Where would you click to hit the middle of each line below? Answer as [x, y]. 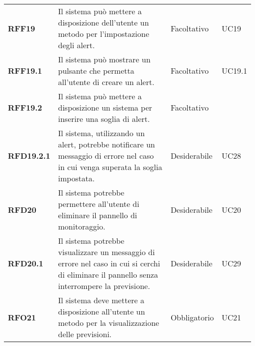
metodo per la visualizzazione [109, 323]
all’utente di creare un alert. [106, 82]
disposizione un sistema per [105, 107]
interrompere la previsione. [104, 286]
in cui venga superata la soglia [110, 167]
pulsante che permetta [96, 71]
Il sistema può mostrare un [104, 59]
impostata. [76, 178]
